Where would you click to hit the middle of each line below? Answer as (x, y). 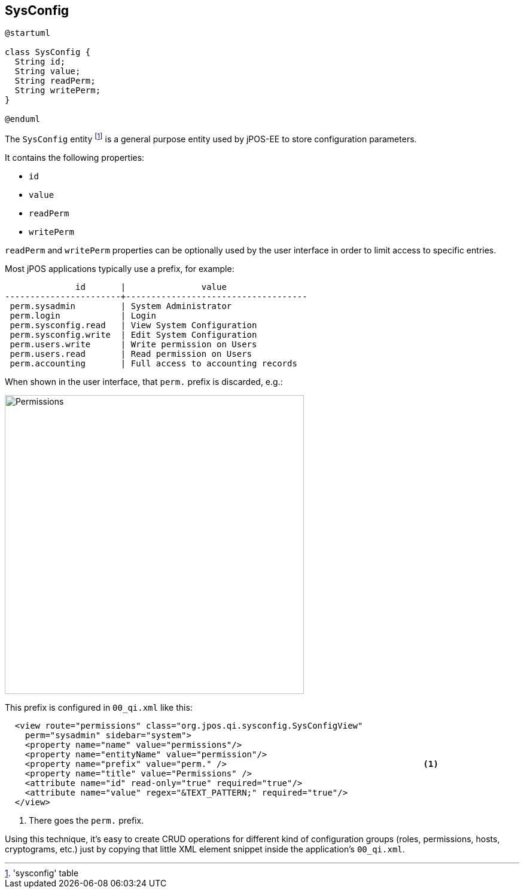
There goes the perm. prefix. (86, 821)
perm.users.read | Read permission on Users (131, 354)
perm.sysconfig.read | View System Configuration (133, 325)
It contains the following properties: (75, 158)
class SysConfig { (48, 52)
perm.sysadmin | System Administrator (121, 306)
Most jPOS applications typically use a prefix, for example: (120, 269)
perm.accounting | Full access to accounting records (153, 364)
